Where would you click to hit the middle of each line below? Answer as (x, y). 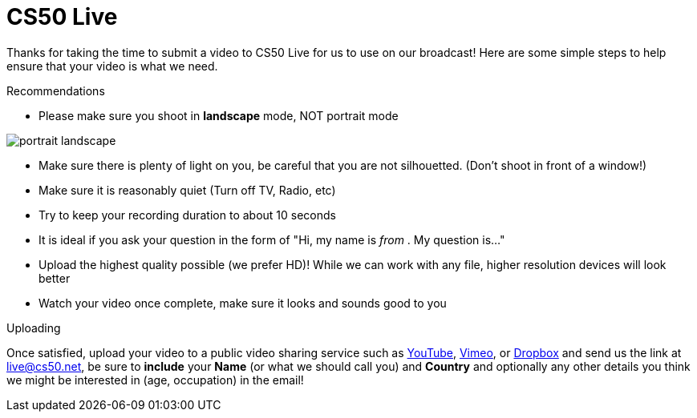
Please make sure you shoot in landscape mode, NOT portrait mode (219, 115)
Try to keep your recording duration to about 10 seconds (187, 215)
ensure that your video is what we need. (112, 66)
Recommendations (56, 90)
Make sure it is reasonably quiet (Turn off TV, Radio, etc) (187, 190)
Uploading (34, 328)
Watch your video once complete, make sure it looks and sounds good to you (243, 303)
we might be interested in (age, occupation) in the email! (155, 380)
